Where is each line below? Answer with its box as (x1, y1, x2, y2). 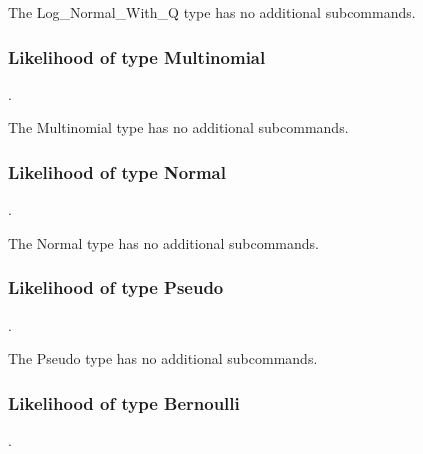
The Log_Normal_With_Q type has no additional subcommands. (8, 2, 416, 22)
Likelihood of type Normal (8, 159, 226, 184)
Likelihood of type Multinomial (8, 44, 266, 69)
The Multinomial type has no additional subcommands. (8, 117, 349, 138)
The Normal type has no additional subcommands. (8, 232, 320, 253)
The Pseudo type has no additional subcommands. (8, 348, 318, 369)
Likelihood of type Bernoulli (8, 390, 240, 415)
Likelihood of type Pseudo (8, 275, 224, 300)
